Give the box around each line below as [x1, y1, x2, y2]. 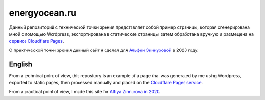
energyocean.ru [9, 7, 77, 18]
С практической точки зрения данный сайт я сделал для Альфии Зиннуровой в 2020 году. [9, 47, 199, 53]
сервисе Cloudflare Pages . [9, 38, 64, 44]
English [9, 60, 33, 68]
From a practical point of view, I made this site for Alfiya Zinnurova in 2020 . [9, 89, 161, 95]
